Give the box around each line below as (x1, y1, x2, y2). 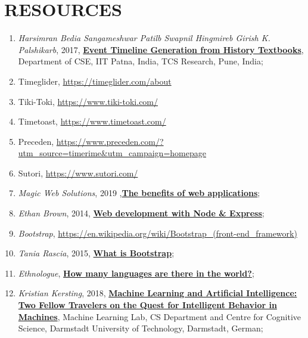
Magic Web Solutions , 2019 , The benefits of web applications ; (18, 187, 260, 199)
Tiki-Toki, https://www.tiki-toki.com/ (18, 95, 158, 107)
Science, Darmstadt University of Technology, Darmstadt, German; (18, 322, 263, 334)
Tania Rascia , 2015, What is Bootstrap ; (18, 247, 175, 259)
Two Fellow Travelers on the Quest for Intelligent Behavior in (18, 299, 277, 311)
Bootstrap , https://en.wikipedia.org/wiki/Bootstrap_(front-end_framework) (18, 227, 297, 239)
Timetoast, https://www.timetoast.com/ (18, 115, 166, 128)
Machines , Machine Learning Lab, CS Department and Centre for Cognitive (18, 310, 301, 323)
